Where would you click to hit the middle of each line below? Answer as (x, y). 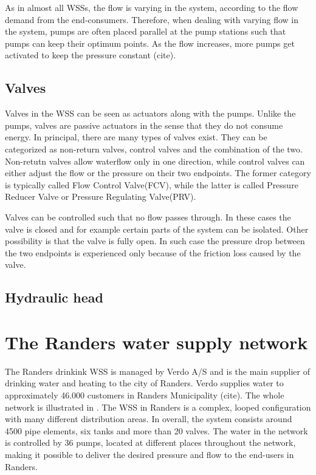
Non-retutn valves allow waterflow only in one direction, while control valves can (155, 161)
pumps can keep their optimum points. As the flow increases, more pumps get (150, 43)
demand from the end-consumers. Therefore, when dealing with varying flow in (152, 19)
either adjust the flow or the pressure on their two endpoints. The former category (158, 173)
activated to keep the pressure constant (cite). (91, 55)
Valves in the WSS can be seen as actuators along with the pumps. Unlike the (150, 113)
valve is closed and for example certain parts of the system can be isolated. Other (157, 229)
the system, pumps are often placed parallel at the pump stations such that (146, 31)
